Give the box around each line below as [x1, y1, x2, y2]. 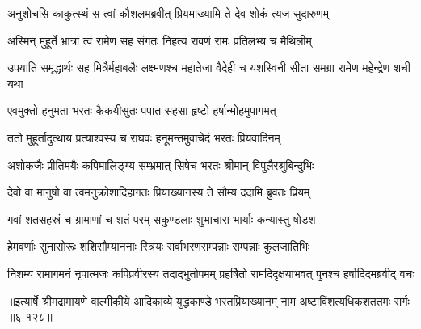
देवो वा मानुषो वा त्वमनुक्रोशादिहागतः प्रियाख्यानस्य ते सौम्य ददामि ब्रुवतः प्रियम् [7, 183, 310, 200]
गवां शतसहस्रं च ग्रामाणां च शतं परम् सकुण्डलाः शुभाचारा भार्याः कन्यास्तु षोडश [7, 210, 316, 227]
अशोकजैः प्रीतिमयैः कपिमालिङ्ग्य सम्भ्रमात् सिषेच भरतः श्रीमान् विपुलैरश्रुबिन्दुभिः [7, 156, 314, 173]
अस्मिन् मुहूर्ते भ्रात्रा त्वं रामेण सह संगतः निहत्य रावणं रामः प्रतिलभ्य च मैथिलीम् [7, 32, 312, 49]
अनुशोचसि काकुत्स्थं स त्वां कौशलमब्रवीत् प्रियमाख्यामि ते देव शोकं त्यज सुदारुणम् [7, 5, 330, 21]
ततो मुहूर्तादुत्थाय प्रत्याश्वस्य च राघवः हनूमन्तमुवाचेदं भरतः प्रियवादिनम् [7, 129, 280, 146]
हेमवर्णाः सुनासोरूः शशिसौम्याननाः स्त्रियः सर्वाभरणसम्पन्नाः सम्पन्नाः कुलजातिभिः [7, 238, 310, 255]
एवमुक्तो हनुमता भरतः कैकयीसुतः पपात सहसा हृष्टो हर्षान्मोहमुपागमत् [7, 102, 276, 119]
